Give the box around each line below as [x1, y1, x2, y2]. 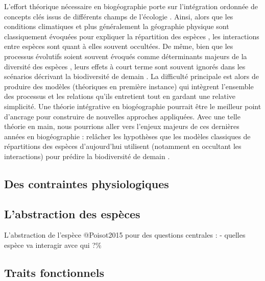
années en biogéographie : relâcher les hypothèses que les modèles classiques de [4, 131, 251, 141]
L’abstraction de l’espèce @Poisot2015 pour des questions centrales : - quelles [4, 229, 246, 240]
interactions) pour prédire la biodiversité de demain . [4, 150, 170, 161]
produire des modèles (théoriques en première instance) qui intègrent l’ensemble [4, 81, 254, 91]
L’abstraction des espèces [4, 206, 140, 221]
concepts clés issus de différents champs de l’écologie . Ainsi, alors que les [4, 11, 233, 21]
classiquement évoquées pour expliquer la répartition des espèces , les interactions [4, 31, 259, 41]
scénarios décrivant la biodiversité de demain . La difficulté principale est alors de [4, 71, 259, 82]
